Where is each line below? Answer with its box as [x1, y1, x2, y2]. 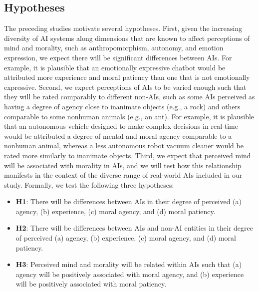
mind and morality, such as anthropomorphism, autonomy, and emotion [4, 42, 224, 53]
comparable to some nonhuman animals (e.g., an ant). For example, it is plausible [4, 111, 255, 121]
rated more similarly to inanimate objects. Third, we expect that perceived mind [4, 150, 251, 160]
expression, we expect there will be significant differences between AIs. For [4, 52, 232, 62]
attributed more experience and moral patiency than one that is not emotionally [4, 72, 250, 82]
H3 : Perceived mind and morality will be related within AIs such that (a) [15, 259, 242, 270]
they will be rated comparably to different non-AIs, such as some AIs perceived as [4, 91, 255, 102]
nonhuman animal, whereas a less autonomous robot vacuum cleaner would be [4, 140, 244, 151]
